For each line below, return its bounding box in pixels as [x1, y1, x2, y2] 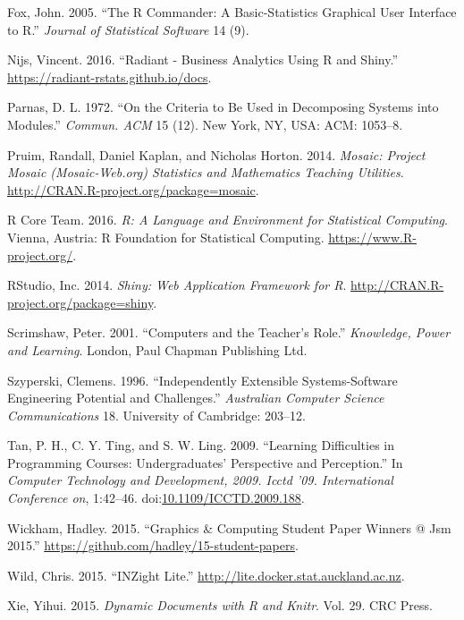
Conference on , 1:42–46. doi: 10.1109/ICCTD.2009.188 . [7, 488, 305, 507]
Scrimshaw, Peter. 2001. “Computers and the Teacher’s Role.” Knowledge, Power [7, 323, 451, 342]
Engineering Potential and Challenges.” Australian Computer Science [7, 388, 384, 407]
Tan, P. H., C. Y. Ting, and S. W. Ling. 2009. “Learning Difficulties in [7, 436, 394, 454]
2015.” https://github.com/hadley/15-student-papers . [7, 536, 299, 555]
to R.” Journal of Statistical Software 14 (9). [7, 20, 249, 38]
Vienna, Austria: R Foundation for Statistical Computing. [7, 227, 325, 246]
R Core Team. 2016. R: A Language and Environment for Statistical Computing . [7, 210, 448, 229]
